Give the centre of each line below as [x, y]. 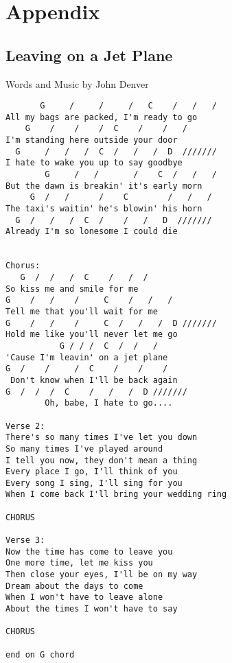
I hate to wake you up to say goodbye [94, 163]
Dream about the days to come [74, 586]
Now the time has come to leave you [89, 551]
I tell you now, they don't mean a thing [102, 460]
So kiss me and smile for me [72, 289]
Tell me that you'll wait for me [82, 311]
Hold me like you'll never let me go [92, 335]
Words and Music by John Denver [77, 83]
